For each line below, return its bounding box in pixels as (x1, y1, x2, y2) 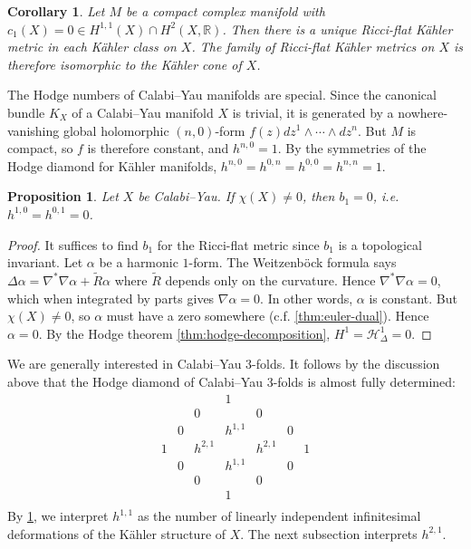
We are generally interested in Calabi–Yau (7, 354, 242, 373)
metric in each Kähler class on (7, 37, 177, 56)
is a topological (338, 235, 422, 254)
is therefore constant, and (87, 139, 229, 158)
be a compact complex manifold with (126, 2, 325, 20)
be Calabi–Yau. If (138, 187, 235, 206)
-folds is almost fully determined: (273, 371, 456, 390)
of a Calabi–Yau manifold (72, 102, 214, 121)
